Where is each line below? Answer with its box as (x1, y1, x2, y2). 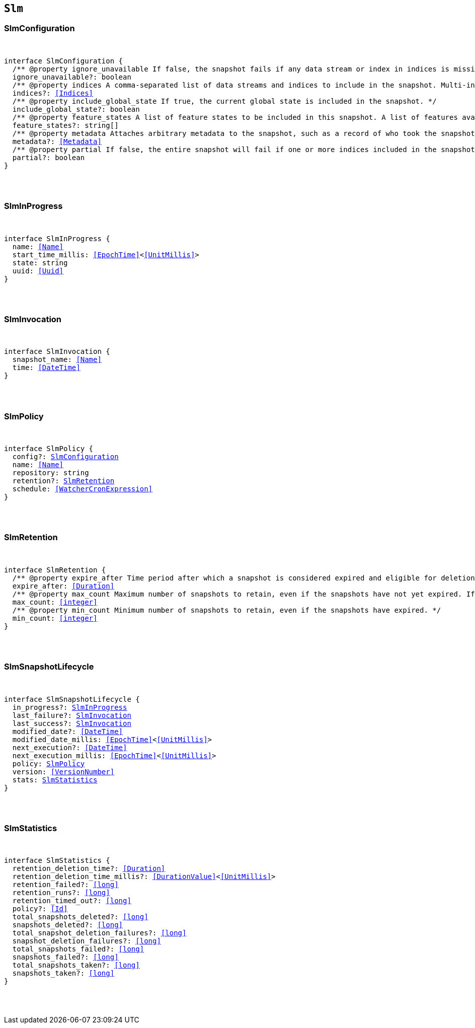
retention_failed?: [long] (12, 880, 119, 889)
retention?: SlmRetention (12, 477, 115, 485)
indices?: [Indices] (12, 89, 94, 97)
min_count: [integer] (12, 614, 98, 622)
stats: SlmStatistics (12, 775, 98, 784)
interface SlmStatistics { (4, 856, 110, 865)
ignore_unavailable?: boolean (12, 72, 131, 81)
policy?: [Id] (12, 905, 68, 913)
